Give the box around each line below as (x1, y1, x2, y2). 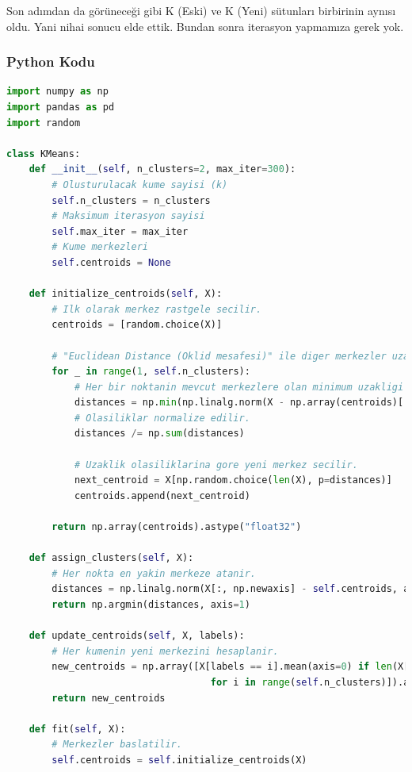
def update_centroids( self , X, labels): (29, 630, 245, 642)
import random (6, 117, 81, 129)
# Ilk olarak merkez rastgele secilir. (51, 303, 262, 315)
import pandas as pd (6, 102, 115, 113)
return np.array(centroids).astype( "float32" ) (51, 521, 302, 533)
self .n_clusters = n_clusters (51, 194, 211, 206)
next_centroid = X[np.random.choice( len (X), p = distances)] (74, 474, 392, 486)
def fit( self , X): (29, 723, 126, 735)
